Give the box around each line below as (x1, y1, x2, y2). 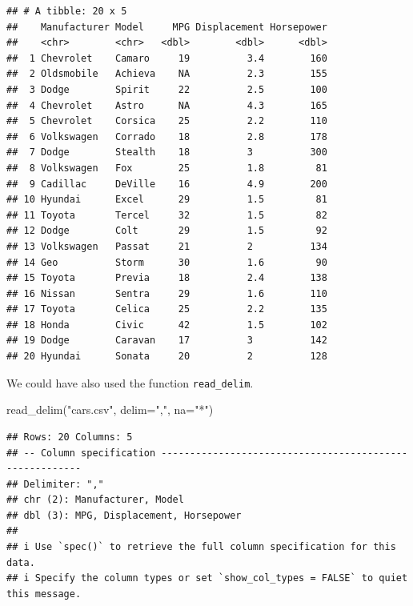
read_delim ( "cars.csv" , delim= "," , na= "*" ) (6, 401, 214, 418)
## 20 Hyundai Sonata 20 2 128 (6, 351, 327, 363)
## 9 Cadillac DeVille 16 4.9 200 (6, 178, 327, 190)
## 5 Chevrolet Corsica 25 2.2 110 (6, 115, 327, 127)
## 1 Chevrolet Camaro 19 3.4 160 (6, 52, 327, 64)
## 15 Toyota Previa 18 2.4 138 (6, 272, 327, 284)
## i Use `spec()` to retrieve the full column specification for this (6, 541, 396, 553)
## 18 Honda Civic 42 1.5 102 (6, 319, 327, 331)
